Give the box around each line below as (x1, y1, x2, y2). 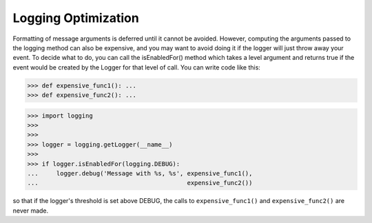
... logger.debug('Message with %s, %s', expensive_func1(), (27, 169, 253, 178)
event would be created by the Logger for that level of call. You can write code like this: (12, 63, 261, 72)
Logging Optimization (12, 10, 139, 25)
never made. (12, 206, 49, 215)
